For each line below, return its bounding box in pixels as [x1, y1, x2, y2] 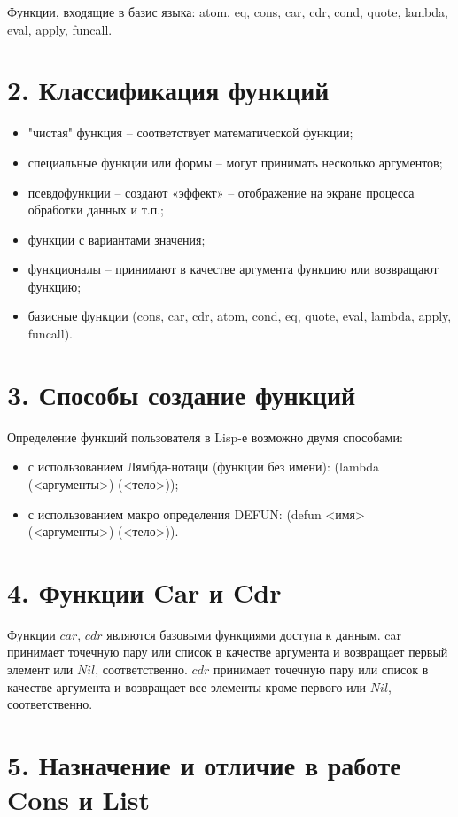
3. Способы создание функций [7, 376, 356, 412]
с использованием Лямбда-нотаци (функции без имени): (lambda [27, 457, 380, 476]
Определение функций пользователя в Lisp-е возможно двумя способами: [7, 427, 403, 446]
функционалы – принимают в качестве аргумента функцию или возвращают [27, 260, 439, 278]
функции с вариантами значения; [27, 230, 206, 248]
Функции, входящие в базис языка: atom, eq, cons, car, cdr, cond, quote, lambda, [7, 3, 448, 20]
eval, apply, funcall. [7, 19, 113, 38]
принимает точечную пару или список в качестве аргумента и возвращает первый [7, 642, 448, 661]
